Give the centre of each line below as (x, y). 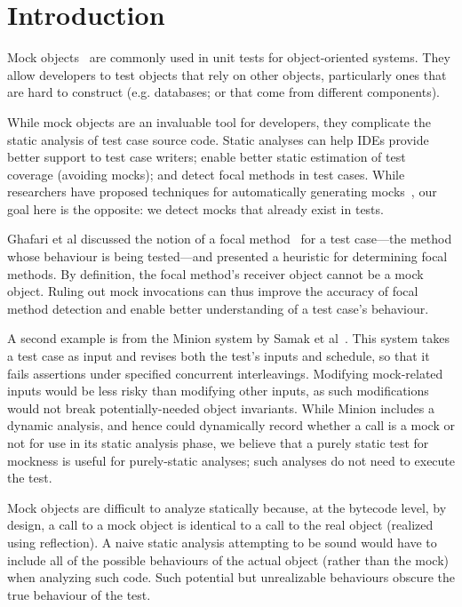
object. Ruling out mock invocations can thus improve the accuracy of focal (213, 291)
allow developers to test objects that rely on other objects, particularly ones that (227, 74)
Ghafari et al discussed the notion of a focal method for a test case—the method (230, 239)
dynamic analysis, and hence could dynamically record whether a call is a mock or (231, 425)
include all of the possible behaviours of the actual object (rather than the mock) (228, 559)
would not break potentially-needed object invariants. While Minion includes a (221, 407)
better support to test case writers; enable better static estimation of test (207, 157)
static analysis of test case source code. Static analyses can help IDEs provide (218, 139)
